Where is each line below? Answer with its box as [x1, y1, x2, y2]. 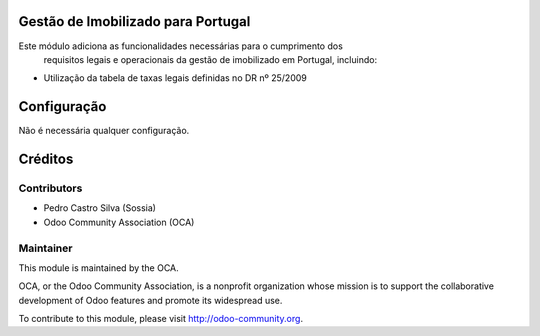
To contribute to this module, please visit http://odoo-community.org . [18, 313, 304, 325]
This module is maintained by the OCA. [18, 261, 179, 274]
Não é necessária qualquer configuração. [18, 125, 190, 137]
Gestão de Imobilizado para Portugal [18, 13, 251, 30]
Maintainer [18, 241, 73, 255]
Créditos [18, 151, 74, 168]
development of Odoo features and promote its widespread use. [18, 294, 283, 306]
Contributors [18, 181, 83, 195]
